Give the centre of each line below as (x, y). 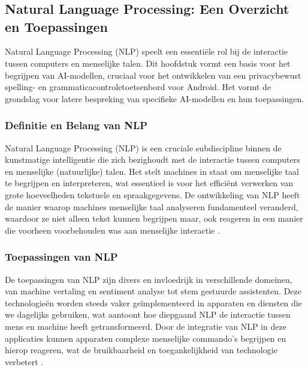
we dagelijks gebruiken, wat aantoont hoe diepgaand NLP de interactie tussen (148, 314)
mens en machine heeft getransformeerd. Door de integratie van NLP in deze (146, 326)
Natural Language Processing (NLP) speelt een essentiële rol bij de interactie (147, 51)
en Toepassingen (57, 26)
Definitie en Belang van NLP (76, 125)
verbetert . (24, 361)
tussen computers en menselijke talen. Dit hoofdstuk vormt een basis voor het (148, 63)
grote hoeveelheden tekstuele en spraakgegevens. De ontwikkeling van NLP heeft (153, 194)
